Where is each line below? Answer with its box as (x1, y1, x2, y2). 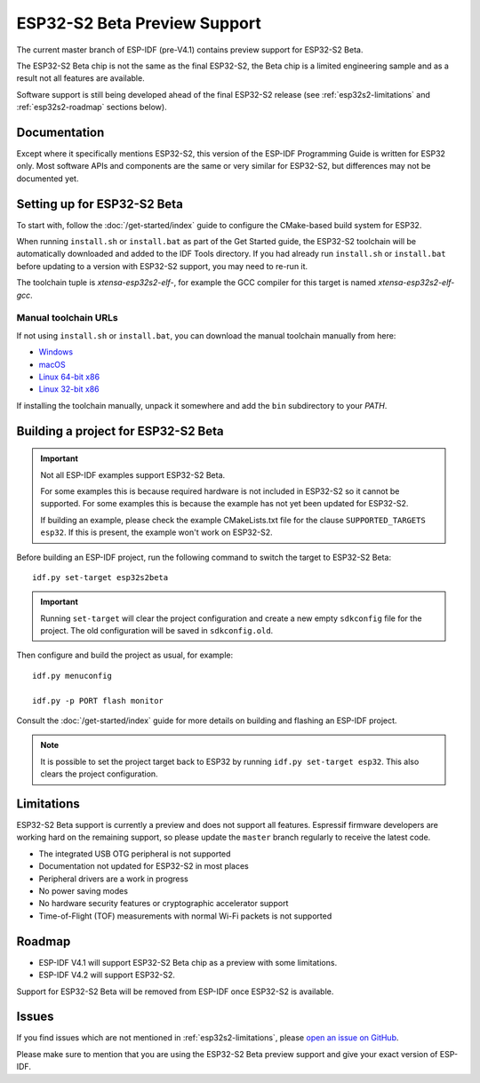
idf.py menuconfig (32, 671, 113, 681)
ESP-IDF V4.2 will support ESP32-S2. (38, 969, 175, 981)
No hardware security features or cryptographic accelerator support (38, 898, 289, 909)
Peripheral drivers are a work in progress (38, 873, 188, 884)
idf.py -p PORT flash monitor (32, 696, 164, 705)
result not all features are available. (16, 73, 146, 84)
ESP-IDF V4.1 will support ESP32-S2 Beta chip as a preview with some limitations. (38, 957, 338, 968)
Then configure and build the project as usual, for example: (16, 649, 234, 661)
